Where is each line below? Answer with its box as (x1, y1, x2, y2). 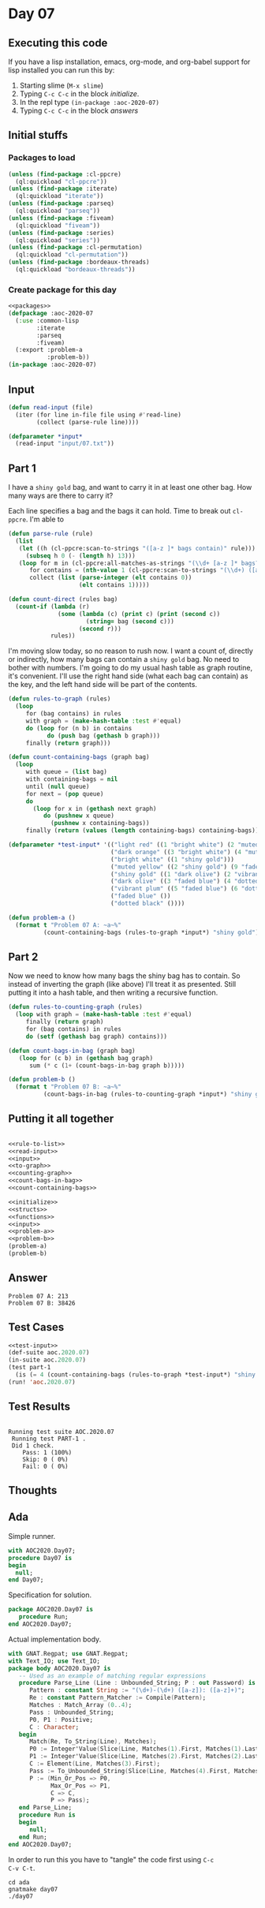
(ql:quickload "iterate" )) (15, 192, 104, 200)
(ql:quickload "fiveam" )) (15, 222, 101, 230)
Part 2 (8, 950, 39, 963)
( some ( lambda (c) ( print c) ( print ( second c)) (58, 610, 221, 618)
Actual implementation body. (8, 1634, 102, 1644)
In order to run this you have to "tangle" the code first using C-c (8, 1854, 215, 1864)
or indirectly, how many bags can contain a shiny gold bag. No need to (8, 655, 240, 664)
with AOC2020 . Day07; (8, 1547, 77, 1555)
